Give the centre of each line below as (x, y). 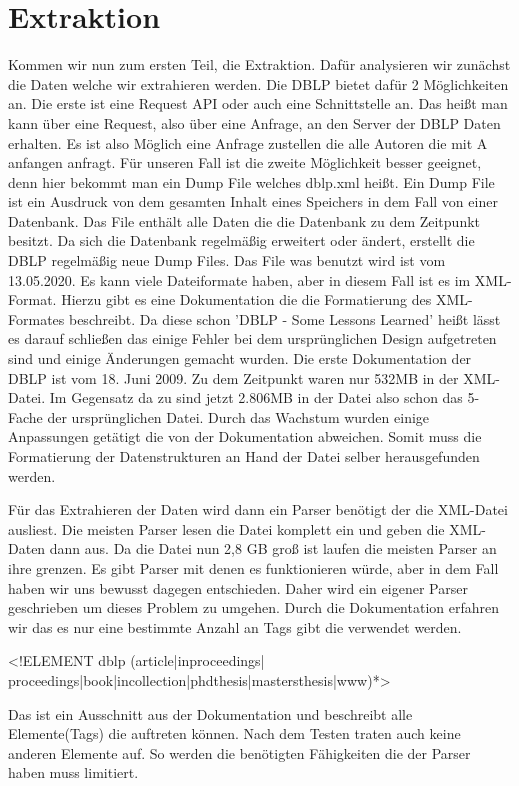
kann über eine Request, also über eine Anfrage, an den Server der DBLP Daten (254, 122)
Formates (36, 318)
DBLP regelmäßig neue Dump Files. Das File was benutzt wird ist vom (227, 260)
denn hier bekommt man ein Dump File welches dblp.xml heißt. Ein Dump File (251, 181)
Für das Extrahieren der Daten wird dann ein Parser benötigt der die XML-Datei (258, 509)
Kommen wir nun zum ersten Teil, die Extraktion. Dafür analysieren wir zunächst (259, 64)
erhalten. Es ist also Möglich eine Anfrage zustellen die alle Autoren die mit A (248, 142)
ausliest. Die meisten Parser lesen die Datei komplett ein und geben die (226, 528)
